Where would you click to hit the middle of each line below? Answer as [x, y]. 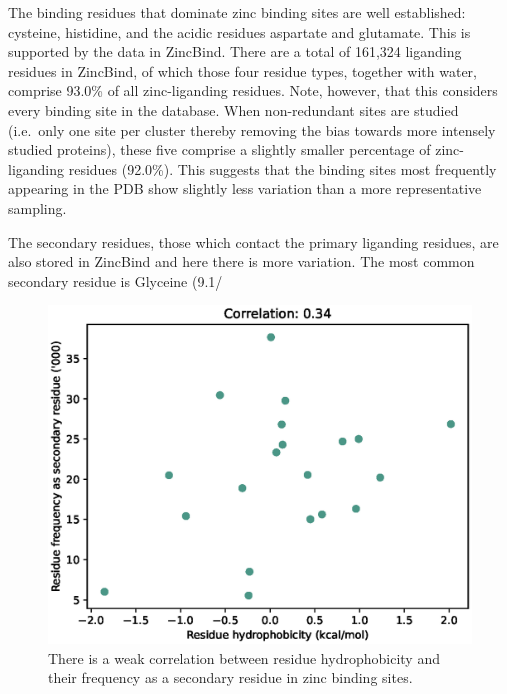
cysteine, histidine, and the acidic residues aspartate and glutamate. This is [239, 31]
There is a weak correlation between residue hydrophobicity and [244, 657]
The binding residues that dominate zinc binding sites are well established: [237, 12]
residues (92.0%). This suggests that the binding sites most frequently [282, 168]
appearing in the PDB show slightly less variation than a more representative [245, 188]
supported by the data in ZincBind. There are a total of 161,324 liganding [235, 51]
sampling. [37, 207]
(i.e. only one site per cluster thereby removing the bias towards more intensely [252, 129]
